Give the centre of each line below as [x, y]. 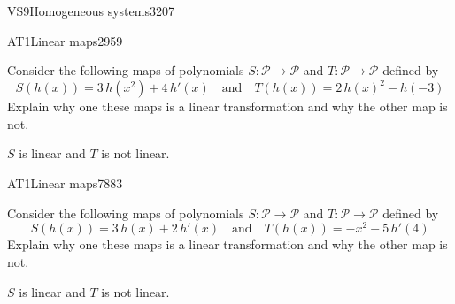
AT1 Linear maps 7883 [65, 183]
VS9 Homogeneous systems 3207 [91, 11]
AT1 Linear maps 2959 [65, 40]
